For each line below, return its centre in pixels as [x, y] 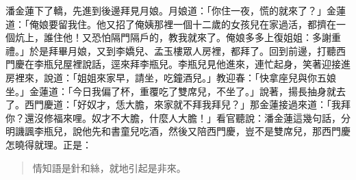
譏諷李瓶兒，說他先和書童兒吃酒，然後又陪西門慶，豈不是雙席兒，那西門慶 [182, 131]
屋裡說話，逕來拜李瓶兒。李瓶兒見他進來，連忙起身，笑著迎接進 [206, 64]
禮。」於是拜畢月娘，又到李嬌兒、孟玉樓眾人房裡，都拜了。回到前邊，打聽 [171, 50]
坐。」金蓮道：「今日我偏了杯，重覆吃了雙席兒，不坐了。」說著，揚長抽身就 [171, 91]
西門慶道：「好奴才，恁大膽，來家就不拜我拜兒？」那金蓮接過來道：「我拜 [187, 104]
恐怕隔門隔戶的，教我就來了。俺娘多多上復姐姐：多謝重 [216, 37]
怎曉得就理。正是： [49, 144]
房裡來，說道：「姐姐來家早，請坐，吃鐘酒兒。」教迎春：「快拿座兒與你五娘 [171, 77]
